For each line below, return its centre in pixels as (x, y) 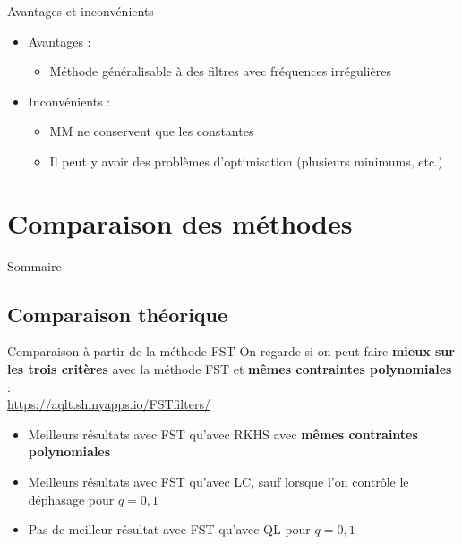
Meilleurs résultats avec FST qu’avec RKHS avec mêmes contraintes (223, 433)
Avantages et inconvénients (81, 11)
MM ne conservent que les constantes (152, 131)
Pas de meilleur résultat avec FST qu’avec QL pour (169, 529)
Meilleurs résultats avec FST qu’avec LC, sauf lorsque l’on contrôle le (218, 482)
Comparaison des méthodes (180, 222)
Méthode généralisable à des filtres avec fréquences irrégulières (220, 71)
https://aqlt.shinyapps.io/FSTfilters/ (109, 404)
